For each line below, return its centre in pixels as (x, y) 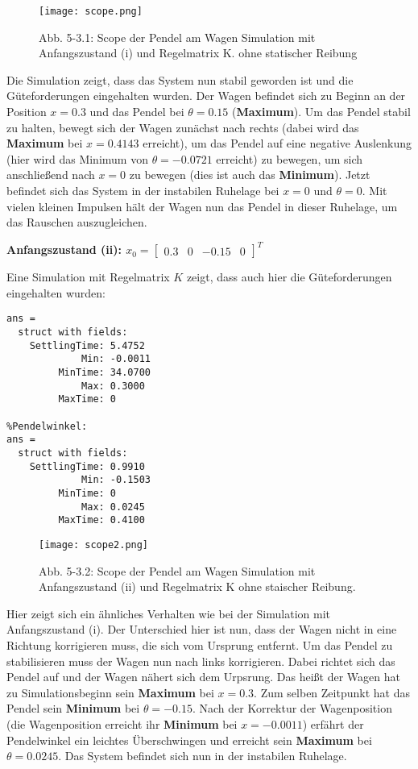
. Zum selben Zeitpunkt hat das (332, 692)
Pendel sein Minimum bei (73, 708)
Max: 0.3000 (113, 386)
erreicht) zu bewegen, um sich (290, 158)
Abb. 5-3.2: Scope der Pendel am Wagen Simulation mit (177, 570)
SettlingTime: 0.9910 (87, 466)
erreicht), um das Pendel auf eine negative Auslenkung (277, 143)
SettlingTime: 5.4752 (87, 345)
